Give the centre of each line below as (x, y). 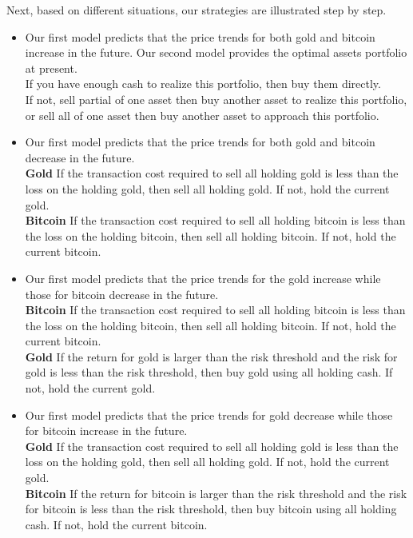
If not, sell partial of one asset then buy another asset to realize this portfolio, (216, 99)
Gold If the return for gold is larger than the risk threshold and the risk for (211, 356)
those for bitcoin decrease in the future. (122, 294)
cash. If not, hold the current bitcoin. (116, 524)
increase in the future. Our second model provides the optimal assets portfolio (216, 52)
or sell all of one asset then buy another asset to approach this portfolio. (202, 115)
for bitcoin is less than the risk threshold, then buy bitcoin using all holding (211, 509)
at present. (51, 68)
